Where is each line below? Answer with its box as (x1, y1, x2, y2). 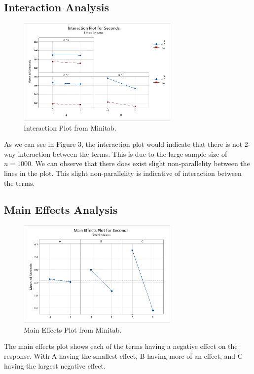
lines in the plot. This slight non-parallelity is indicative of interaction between (4, 168, 242, 178)
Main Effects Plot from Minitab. (24, 324, 122, 335)
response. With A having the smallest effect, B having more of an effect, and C (4, 351, 243, 361)
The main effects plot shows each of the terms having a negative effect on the (4, 341, 238, 351)
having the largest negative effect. (4, 360, 106, 371)
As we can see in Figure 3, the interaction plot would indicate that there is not (4, 139, 243, 149)
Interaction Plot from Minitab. (24, 122, 116, 133)
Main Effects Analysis (4, 202, 118, 217)
